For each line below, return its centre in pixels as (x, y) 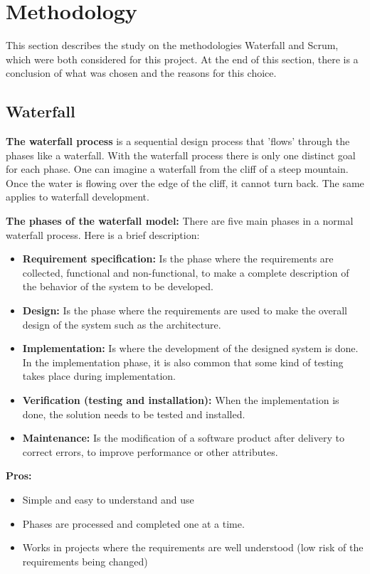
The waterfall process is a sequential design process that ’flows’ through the (178, 141)
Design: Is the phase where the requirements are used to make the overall (185, 310)
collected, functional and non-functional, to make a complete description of (186, 272)
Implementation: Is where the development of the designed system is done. (190, 348)
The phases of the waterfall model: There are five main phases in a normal (180, 221)
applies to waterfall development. (78, 197)
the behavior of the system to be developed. (118, 286)
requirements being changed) (85, 561)
